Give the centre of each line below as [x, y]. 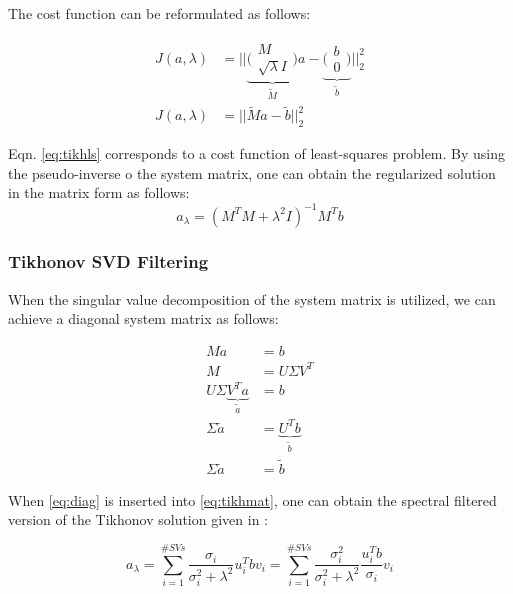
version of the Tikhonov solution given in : [138, 519]
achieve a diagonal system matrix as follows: [143, 318]
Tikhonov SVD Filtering [108, 261]
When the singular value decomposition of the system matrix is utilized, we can [252, 298]
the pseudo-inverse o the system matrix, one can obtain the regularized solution [252, 172]
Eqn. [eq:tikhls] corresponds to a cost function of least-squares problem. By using [257, 153]
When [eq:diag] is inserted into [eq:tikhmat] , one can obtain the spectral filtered [252, 499]
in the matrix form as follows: [99, 192]
